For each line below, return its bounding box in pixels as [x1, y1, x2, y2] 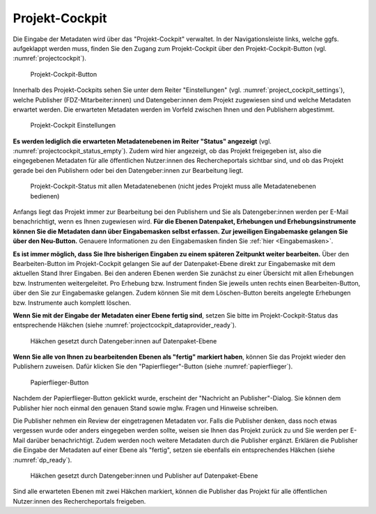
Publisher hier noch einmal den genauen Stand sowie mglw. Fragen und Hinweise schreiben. [13, 404, 279, 412]
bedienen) [30, 192, 60, 200]
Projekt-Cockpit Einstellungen [30, 121, 116, 130]
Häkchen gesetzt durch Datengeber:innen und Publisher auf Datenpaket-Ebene [30, 472, 258, 480]
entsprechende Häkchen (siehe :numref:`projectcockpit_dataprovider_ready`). [13, 321, 237, 329]
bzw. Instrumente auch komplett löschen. [13, 298, 132, 306]
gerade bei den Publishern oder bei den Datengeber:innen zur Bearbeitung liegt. [13, 166, 244, 174]
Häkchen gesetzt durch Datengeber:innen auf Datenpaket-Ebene [30, 336, 217, 345]
